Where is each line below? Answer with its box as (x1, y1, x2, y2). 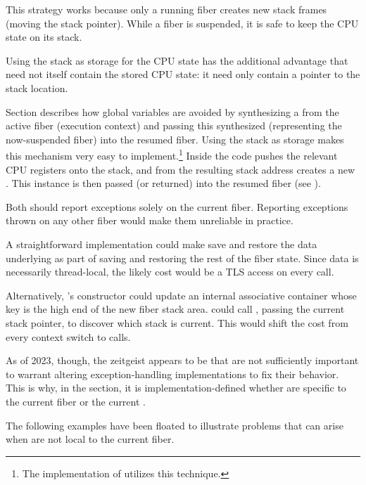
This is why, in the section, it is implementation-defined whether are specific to (6, 380, 346, 395)
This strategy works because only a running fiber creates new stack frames (6, 2, 327, 16)
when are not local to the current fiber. (6, 432, 175, 446)
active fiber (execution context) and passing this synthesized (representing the (6, 118, 342, 133)
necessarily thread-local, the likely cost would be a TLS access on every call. (6, 264, 334, 279)
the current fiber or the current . (6, 394, 146, 408)
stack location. (6, 80, 68, 95)
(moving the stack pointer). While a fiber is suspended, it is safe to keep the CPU (6, 15, 359, 30)
